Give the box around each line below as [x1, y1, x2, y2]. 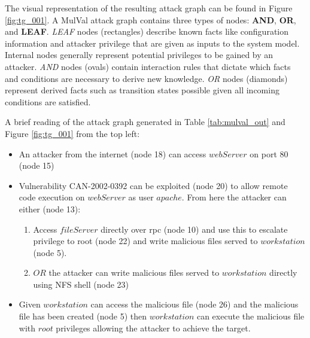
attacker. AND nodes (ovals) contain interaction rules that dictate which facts [5, 60, 291, 72]
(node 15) [19, 159, 54, 172]
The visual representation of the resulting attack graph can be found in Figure [5, 2, 293, 14]
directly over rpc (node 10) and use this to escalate [101, 223, 288, 235]
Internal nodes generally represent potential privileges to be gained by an [5, 48, 273, 61]
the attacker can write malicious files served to [48, 266, 220, 279]
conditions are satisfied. [5, 95, 91, 108]
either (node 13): [19, 202, 81, 215]
